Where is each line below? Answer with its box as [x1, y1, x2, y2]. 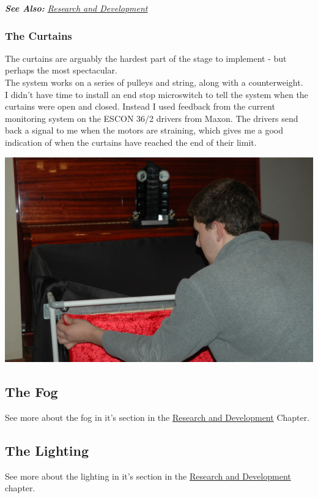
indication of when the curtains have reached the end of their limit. [5, 135, 257, 148]
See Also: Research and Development [5, 2, 148, 14]
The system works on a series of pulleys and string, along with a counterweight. [5, 76, 303, 88]
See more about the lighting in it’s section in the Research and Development [5, 469, 291, 482]
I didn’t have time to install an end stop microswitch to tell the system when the [5, 88, 308, 100]
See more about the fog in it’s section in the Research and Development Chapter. [5, 411, 310, 424]
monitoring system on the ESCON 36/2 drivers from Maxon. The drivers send [5, 111, 298, 124]
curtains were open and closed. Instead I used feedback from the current [5, 100, 275, 113]
